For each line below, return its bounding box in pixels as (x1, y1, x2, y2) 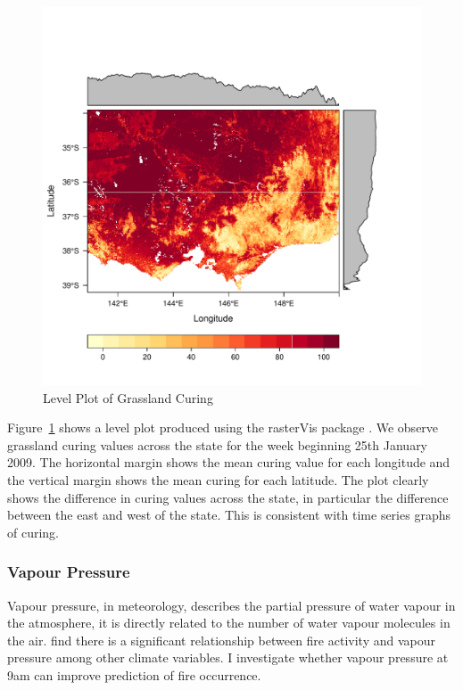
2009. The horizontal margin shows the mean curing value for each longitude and (7, 453, 451, 472)
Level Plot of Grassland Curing (43, 388, 213, 407)
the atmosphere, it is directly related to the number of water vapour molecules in (7, 613, 451, 632)
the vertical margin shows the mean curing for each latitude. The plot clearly (7, 470, 429, 489)
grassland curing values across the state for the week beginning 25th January (7, 435, 428, 454)
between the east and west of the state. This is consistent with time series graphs (7, 505, 451, 524)
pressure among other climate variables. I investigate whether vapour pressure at (7, 648, 449, 667)
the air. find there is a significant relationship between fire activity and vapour (7, 630, 435, 649)
